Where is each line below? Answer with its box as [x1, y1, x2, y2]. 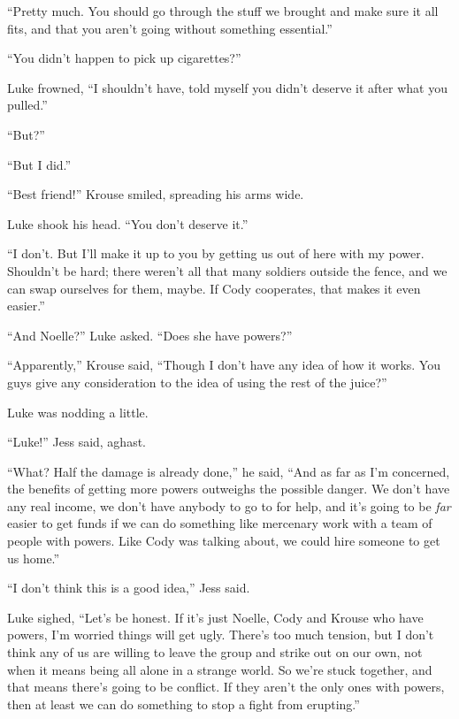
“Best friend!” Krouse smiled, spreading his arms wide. [7, 185, 304, 203]
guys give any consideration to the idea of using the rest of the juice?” [7, 372, 387, 391]
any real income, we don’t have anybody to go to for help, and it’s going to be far [7, 496, 451, 515]
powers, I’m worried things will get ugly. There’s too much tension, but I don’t [7, 625, 434, 644]
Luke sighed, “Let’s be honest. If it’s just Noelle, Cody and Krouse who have [7, 608, 424, 626]
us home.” [7, 548, 60, 567]
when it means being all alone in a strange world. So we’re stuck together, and [7, 660, 432, 678]
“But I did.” [7, 155, 72, 173]
